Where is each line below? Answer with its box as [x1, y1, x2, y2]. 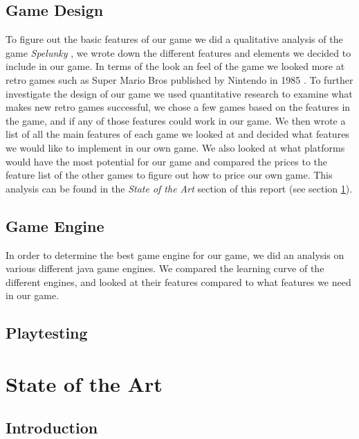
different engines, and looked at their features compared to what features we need [6, 274, 351, 289]
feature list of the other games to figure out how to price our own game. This [6, 168, 333, 182]
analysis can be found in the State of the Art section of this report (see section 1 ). [6, 181, 353, 195]
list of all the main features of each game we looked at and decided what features [6, 127, 349, 141]
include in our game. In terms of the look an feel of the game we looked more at [6, 59, 345, 73]
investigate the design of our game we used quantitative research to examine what [6, 86, 353, 100]
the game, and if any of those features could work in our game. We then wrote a [6, 113, 346, 127]
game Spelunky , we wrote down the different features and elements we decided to [6, 45, 351, 60]
